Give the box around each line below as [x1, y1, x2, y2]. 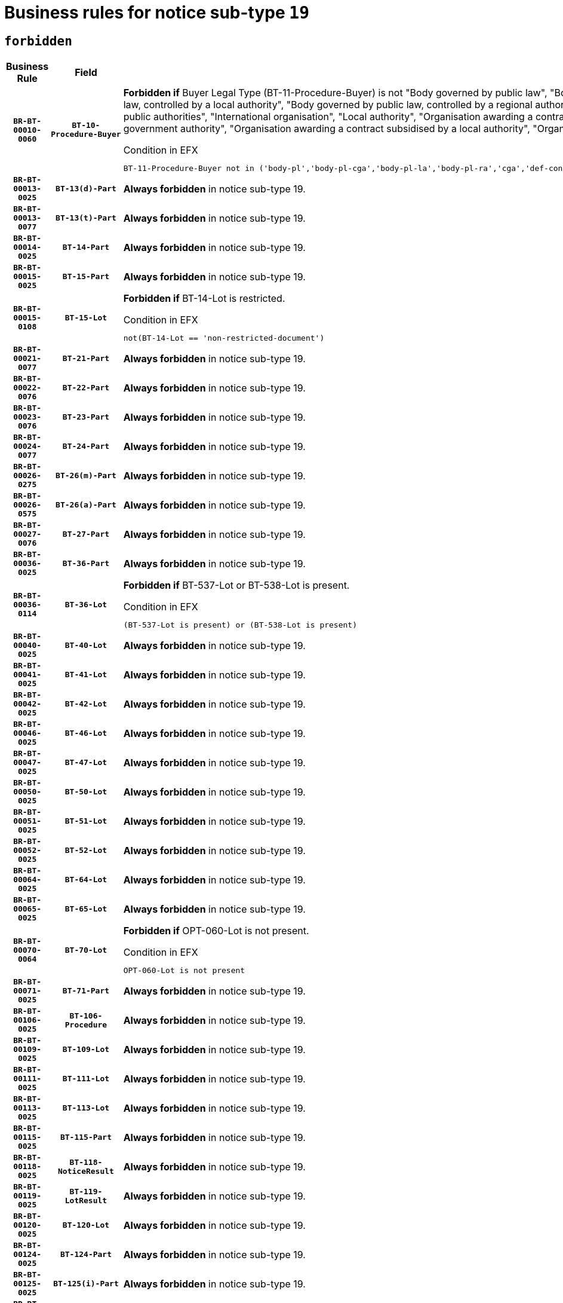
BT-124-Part [60, 1250, 112, 1259]
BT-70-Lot [64, 945, 107, 955]
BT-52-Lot [64, 846, 107, 855]
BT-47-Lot [64, 758, 107, 767]
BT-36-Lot [64, 599, 107, 609]
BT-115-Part [60, 1133, 112, 1142]
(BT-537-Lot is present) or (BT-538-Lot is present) [123, 620, 358, 630]
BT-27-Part [62, 530, 110, 539]
